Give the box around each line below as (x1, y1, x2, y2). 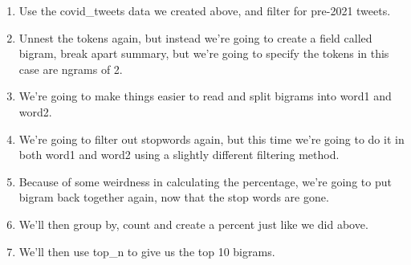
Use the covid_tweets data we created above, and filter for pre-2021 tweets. (18, 2, 391, 18)
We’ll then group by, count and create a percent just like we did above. (18, 215, 368, 232)
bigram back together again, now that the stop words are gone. (18, 189, 329, 206)
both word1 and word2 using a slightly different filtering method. (18, 146, 340, 163)
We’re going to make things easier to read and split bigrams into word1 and (18, 88, 392, 104)
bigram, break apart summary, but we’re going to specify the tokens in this (18, 45, 389, 62)
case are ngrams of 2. (18, 60, 123, 77)
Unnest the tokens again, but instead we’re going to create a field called (18, 29, 372, 46)
